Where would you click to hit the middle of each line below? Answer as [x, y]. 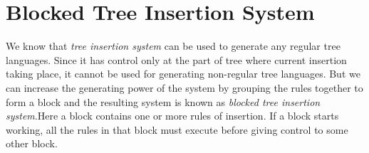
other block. [32, 143]
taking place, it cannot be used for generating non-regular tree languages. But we [183, 74]
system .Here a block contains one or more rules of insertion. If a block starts [172, 116]
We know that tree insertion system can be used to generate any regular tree [173, 46]
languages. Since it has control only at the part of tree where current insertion [176, 59]
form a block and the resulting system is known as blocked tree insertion [163, 101]
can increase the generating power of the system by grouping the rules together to [184, 87]
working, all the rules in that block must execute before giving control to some [177, 129]
